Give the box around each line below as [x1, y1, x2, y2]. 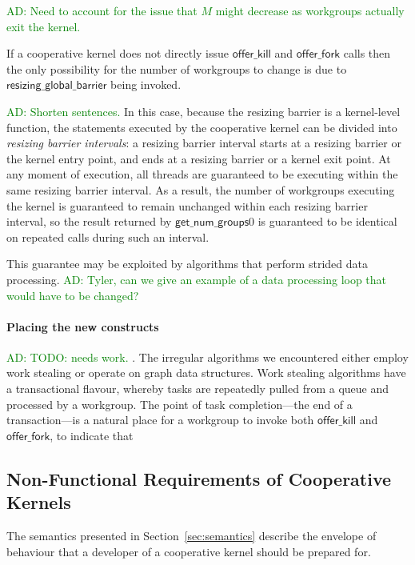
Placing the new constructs [6, 318, 159, 335]
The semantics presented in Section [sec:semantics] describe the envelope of [6, 527, 377, 544]
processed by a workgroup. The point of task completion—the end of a [6, 395, 353, 412]
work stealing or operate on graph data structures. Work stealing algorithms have [6, 364, 406, 381]
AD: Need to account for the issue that [6, 2, 198, 18]
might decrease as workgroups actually [215, 2, 405, 18]
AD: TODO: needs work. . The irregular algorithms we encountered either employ [6, 348, 409, 365]
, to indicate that [50, 427, 134, 443]
